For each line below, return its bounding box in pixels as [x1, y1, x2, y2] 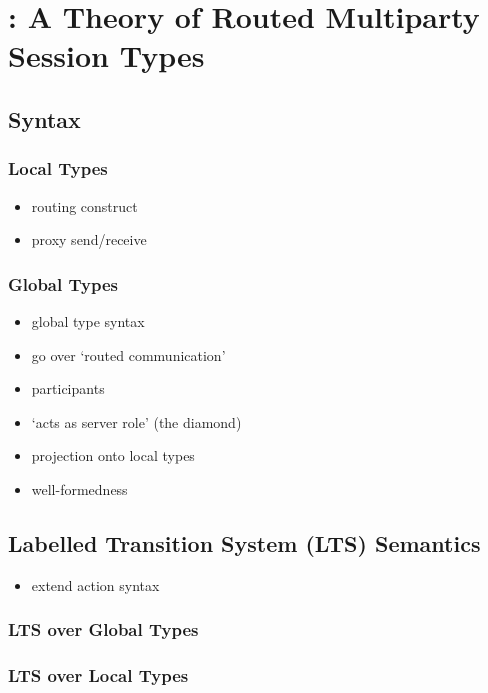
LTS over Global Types [8, 617, 199, 642]
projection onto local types [31, 445, 195, 466]
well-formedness [31, 478, 128, 499]
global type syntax [31, 310, 145, 331]
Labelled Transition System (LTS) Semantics [8, 527, 481, 558]
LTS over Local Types [8, 663, 189, 688]
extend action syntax [31, 574, 160, 595]
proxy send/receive [31, 229, 147, 250]
